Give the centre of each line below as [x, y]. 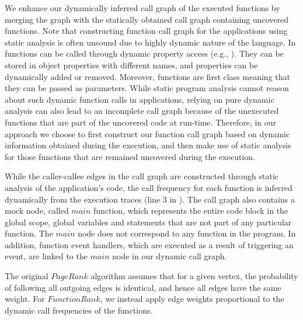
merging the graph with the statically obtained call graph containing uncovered [147, 19]
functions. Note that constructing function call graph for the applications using [146, 31]
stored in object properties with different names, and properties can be [131, 65]
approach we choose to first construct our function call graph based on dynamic [147, 133]
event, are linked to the [46, 256]
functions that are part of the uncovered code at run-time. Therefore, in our [141, 122]
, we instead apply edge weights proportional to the [192, 299]
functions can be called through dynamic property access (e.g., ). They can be [144, 53]
